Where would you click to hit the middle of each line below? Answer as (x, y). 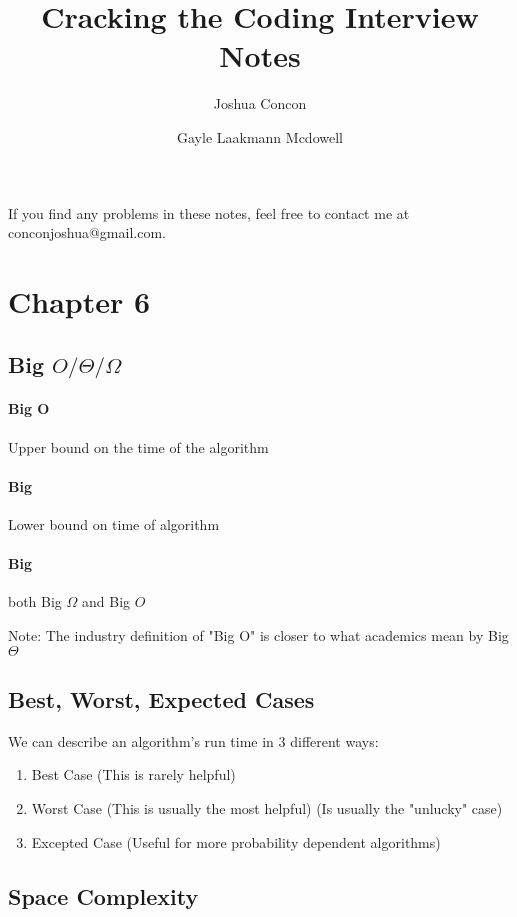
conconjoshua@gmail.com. (87, 232)
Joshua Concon (260, 103)
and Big (106, 601)
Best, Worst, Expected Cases (161, 699)
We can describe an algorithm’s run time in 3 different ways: (193, 740)
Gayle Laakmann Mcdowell (260, 136)
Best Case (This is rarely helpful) (133, 774)
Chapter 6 (79, 300)
